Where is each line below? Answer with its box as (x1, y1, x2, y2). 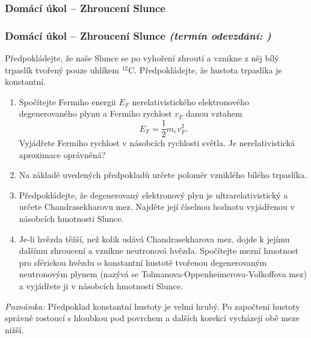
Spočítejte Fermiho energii (19, 95, 116, 108)
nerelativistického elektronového (132, 95, 250, 108)
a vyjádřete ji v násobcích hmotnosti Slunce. (19, 280, 183, 292)
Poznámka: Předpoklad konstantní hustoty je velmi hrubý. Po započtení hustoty (5, 300, 300, 312)
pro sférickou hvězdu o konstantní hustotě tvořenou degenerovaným (19, 256, 267, 268)
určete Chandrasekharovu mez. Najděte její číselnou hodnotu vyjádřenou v (19, 200, 295, 213)
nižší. (5, 323, 24, 336)
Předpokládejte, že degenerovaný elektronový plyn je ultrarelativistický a (19, 188, 288, 201)
